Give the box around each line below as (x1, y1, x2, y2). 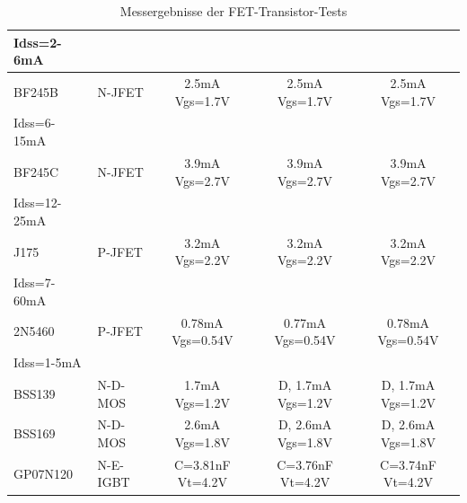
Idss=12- (13, 193, 62, 212)
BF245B (13, 82, 58, 101)
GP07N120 (13, 463, 74, 482)
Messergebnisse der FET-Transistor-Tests (119, 2, 348, 20)
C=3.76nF (277, 454, 333, 473)
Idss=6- (13, 113, 56, 132)
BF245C (13, 162, 59, 181)
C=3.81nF (173, 454, 231, 473)
